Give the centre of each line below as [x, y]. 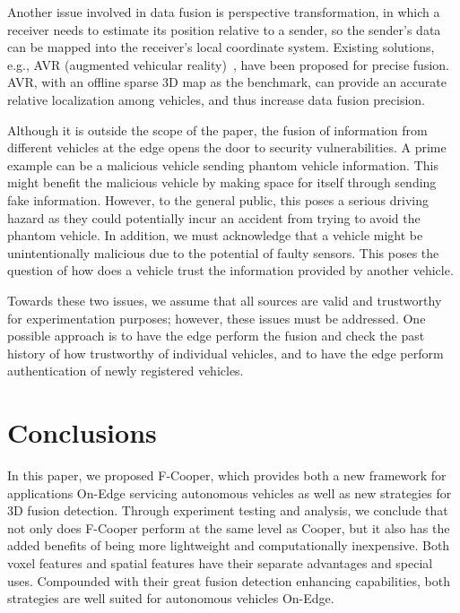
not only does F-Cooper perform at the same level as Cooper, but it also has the [229, 527]
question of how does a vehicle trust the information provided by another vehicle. [230, 270]
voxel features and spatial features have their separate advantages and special [220, 562]
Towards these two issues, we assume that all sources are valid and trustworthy [225, 300]
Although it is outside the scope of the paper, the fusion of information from [217, 130]
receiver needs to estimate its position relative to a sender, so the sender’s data [224, 29]
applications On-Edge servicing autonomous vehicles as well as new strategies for [230, 492]
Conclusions [82, 432]
